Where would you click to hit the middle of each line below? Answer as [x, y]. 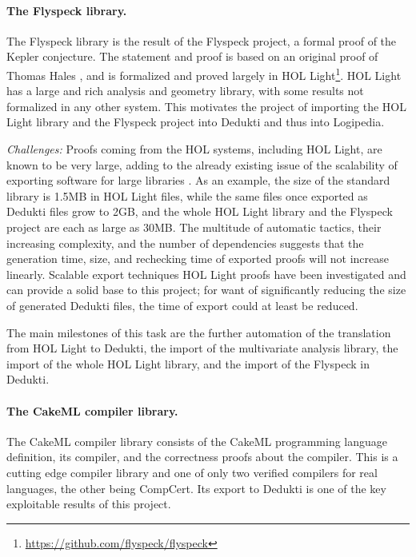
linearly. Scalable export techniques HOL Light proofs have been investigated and [206, 274]
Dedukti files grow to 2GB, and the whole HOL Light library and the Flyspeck [200, 211]
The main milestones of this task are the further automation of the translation [199, 332]
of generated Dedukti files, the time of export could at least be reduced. [182, 305]
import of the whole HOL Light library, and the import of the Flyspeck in [188, 363]
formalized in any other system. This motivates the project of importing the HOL [206, 106]
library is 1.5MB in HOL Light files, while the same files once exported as [187, 195]
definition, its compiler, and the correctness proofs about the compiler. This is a [202, 457]
